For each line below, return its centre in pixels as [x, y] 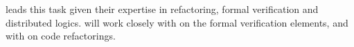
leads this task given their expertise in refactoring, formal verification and [162, 9]
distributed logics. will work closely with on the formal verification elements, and [177, 22]
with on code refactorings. [61, 36]
